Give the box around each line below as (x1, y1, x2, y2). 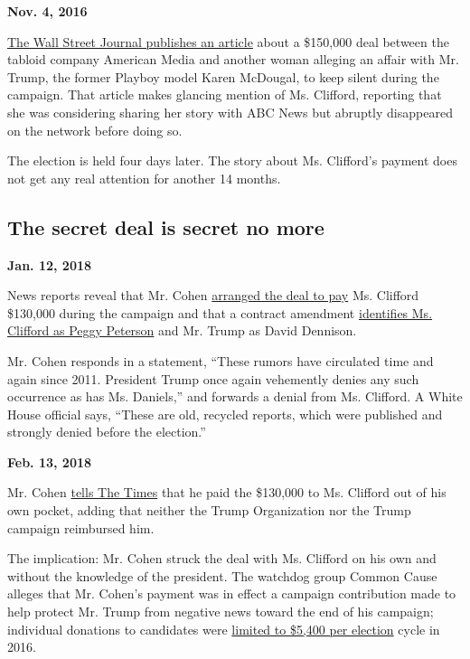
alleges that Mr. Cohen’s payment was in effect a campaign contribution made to (7, 584, 456, 603)
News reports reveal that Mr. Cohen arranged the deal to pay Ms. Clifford (7, 286, 419, 305)
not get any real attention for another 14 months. (7, 168, 281, 187)
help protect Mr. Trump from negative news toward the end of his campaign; (7, 602, 434, 621)
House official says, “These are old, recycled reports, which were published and (7, 404, 443, 423)
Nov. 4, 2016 (7, 2, 88, 20)
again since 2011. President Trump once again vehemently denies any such (7, 369, 419, 388)
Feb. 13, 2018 (7, 452, 92, 471)
